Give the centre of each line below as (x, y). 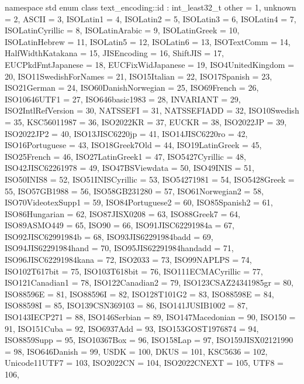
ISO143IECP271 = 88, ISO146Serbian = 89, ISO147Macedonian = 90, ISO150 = (150, 317)
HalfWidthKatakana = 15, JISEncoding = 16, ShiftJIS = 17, (114, 53)
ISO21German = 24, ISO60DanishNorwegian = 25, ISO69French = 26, (132, 88)
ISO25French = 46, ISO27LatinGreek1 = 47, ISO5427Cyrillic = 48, (125, 156)
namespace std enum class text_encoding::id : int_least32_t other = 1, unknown (151, 7)
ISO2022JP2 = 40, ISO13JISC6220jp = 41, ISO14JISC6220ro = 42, (126, 133)
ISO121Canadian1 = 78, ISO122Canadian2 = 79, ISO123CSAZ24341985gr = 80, (149, 282)
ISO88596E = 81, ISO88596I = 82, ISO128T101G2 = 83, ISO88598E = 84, (139, 294)
